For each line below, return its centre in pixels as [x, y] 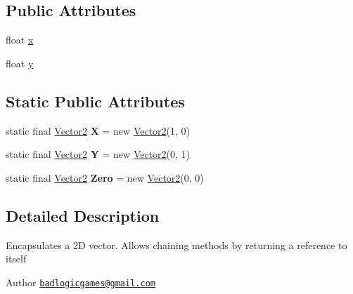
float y [20, 63]
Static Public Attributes [95, 101]
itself [16, 259]
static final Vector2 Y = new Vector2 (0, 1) [98, 154]
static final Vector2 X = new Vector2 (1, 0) [98, 130]
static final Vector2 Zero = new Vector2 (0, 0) [105, 177]
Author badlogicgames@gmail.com [81, 282]
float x [20, 40]
